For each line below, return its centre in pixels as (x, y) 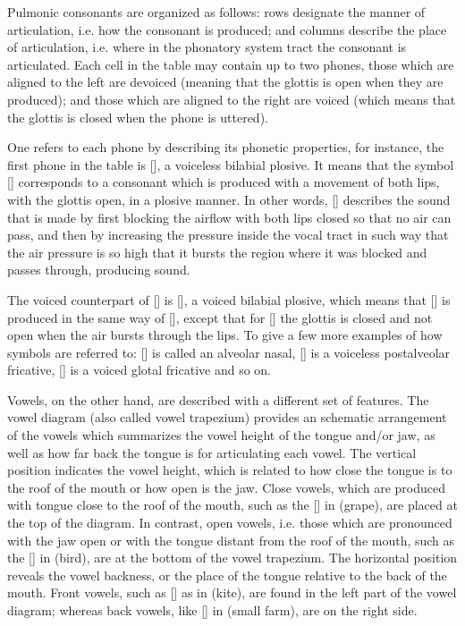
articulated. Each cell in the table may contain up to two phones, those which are (231, 64)
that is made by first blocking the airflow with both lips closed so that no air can (229, 217)
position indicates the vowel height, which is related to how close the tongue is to (230, 470)
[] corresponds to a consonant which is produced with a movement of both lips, (224, 182)
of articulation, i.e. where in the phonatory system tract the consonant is (207, 47)
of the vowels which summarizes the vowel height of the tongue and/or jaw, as (221, 435)
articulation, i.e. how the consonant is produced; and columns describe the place (227, 29)
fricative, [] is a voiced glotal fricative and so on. (139, 370)
